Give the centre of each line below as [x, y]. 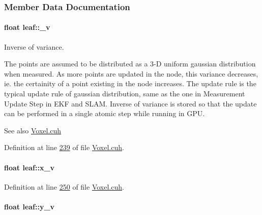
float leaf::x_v [30, 167]
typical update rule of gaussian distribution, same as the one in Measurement [125, 94]
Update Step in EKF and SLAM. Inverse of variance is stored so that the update [130, 103]
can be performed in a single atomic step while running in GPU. [105, 113]
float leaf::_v [27, 27]
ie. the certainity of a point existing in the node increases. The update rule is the [130, 83]
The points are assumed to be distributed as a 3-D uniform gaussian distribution [130, 64]
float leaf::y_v [30, 206]
